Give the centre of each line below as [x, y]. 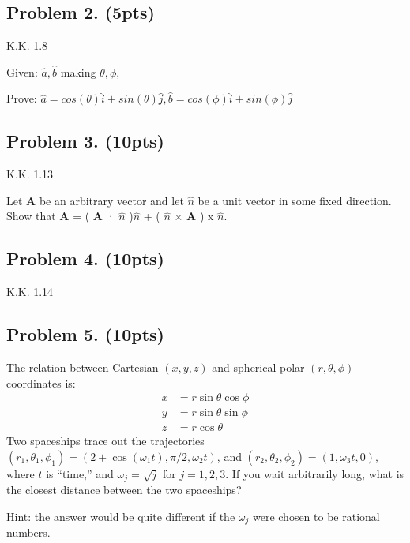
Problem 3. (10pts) [85, 141]
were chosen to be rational [316, 516]
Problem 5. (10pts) [85, 334]
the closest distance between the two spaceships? [124, 490]
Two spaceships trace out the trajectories [105, 441]
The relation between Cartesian [83, 367]
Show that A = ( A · [61, 216]
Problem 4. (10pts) [85, 258]
